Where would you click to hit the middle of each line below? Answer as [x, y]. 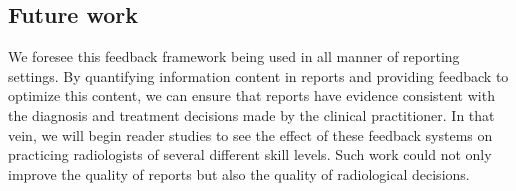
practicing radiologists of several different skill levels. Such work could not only [250, 154]
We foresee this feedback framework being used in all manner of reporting [234, 56]
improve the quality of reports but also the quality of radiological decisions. [239, 173]
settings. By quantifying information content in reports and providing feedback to [258, 75]
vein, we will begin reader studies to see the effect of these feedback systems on [250, 134]
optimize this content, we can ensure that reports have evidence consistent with [251, 95]
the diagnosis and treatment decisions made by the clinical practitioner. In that [251, 114]
